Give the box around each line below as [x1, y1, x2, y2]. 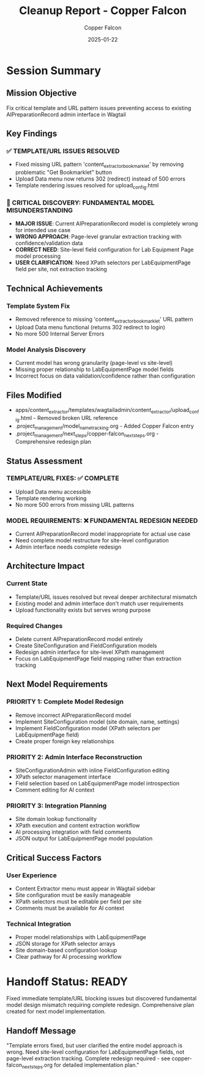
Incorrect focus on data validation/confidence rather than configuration [15, 372, 195, 380]
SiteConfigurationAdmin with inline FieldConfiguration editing [15, 766, 170, 774]
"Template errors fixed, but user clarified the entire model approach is [6, 1042, 182, 1049]
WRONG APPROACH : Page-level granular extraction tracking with [15, 233, 182, 241]
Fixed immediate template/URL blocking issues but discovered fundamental [6, 995, 197, 1002]
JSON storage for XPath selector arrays [15, 940, 116, 948]
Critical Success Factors [6, 852, 102, 863]
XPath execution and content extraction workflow [15, 822, 140, 830]
